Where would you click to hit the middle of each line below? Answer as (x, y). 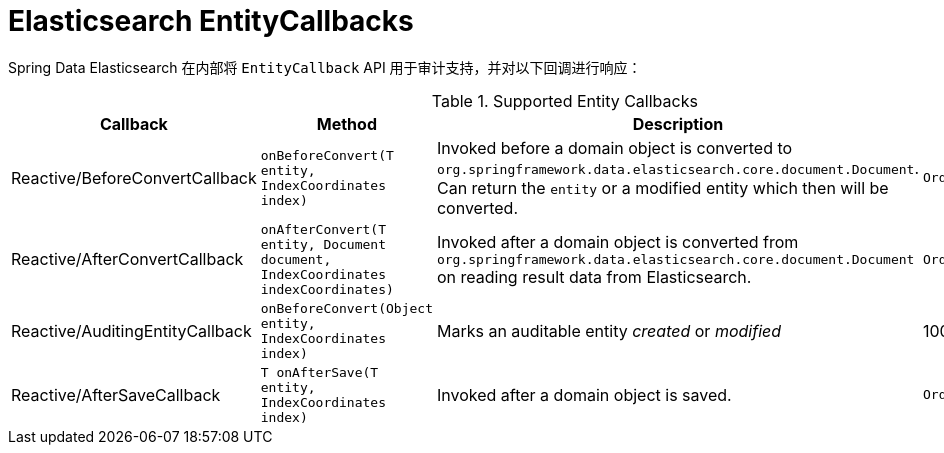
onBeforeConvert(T (327, 155)
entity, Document (323, 244)
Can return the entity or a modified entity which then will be (662, 187)
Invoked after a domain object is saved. (584, 394)
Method (346, 123)
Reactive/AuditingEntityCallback (131, 330)
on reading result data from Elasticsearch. (594, 276)
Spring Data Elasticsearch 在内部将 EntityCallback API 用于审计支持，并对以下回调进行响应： (325, 67)
